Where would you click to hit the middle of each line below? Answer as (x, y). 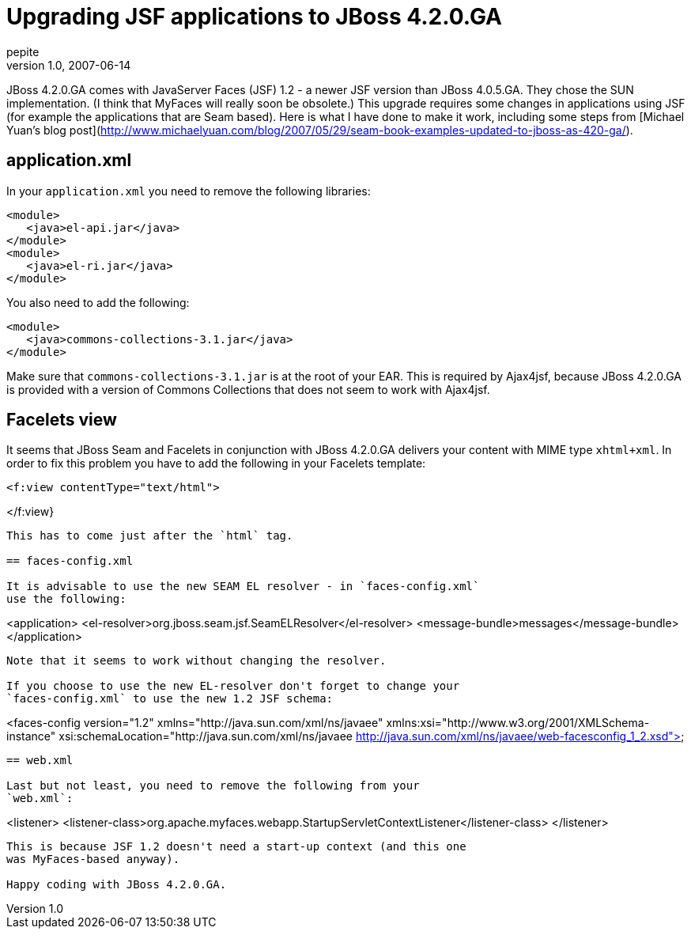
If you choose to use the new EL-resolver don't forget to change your (233, 686)
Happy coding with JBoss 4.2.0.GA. (117, 885)
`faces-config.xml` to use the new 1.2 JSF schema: (170, 699)
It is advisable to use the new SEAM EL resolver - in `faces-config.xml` (243, 587)
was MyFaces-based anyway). (93, 859)
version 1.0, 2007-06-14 (69, 65)
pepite (23, 51)
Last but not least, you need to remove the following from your (213, 786)
